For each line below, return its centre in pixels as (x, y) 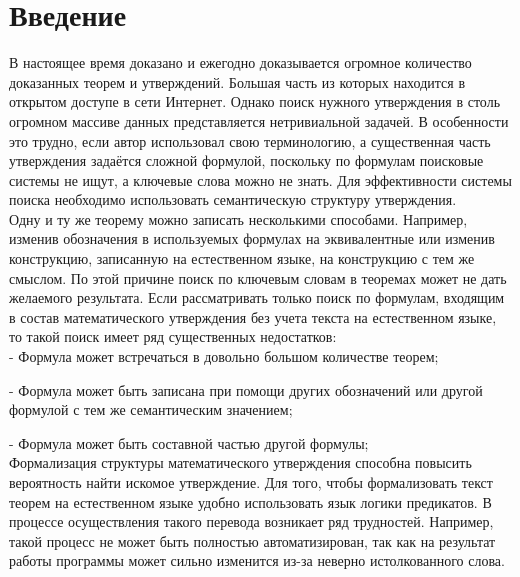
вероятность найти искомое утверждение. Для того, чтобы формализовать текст (251, 482)
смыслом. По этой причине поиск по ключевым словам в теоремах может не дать (258, 277)
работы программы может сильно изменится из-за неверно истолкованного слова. (257, 560)
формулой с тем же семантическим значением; (151, 409)
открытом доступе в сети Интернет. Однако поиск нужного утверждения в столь (255, 101)
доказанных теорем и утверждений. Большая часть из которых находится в (237, 81)
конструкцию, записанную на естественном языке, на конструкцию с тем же (242, 258)
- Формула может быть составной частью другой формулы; (189, 442)
